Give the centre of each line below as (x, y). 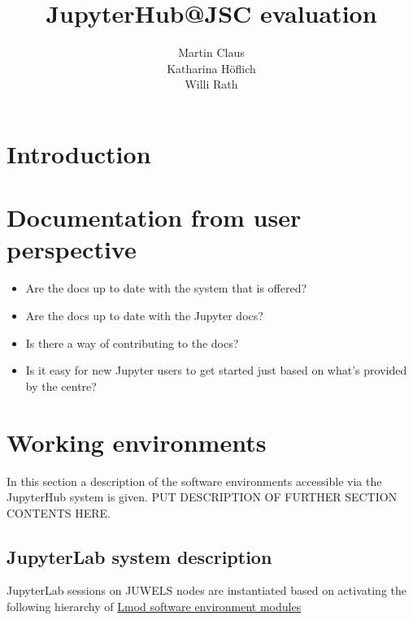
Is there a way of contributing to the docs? (132, 343)
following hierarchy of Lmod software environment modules (154, 607)
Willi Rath (211, 84)
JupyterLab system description (139, 556)
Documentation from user (154, 217)
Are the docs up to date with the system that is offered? (166, 288)
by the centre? (61, 386)
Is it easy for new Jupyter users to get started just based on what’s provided (216, 370)
